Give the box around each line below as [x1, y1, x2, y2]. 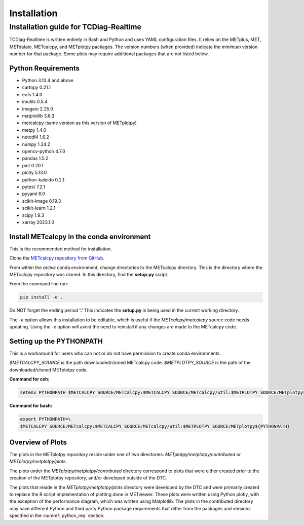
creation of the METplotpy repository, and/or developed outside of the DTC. [9, 475, 167, 481]
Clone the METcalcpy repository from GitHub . [9, 255, 105, 261]
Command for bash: [9, 403, 53, 409]
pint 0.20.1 [22, 162, 44, 168]
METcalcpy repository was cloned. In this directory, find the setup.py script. [9, 271, 169, 277]
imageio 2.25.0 [22, 105, 53, 111]
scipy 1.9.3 [22, 212, 45, 218]
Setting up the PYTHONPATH [9, 337, 103, 346]
